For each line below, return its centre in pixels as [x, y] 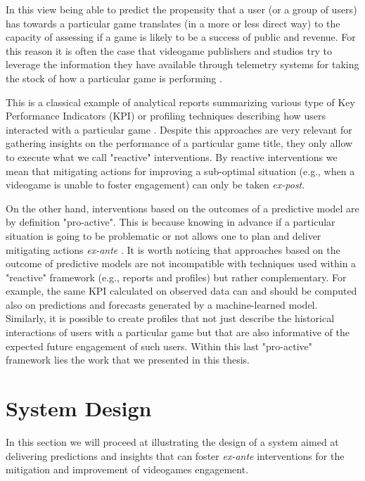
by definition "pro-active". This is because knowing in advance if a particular [171, 222]
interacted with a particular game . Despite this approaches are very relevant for [179, 129]
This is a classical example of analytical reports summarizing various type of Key [180, 102]
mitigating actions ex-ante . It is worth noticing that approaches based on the [173, 249]
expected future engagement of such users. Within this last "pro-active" [159, 346]
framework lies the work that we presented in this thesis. [128, 360]
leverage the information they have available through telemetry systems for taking [182, 64]
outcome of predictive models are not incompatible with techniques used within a [181, 263]
